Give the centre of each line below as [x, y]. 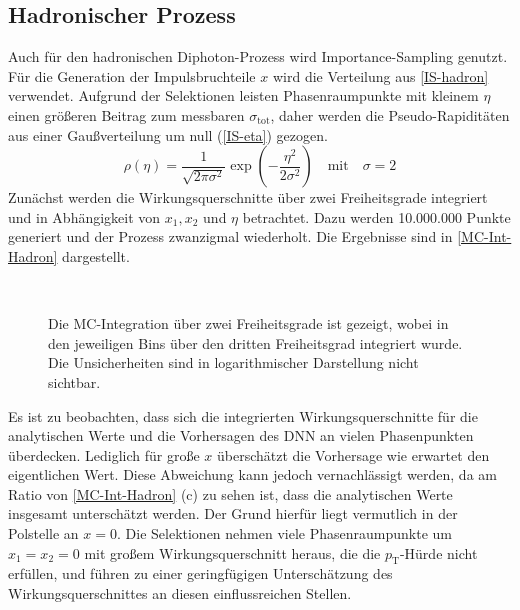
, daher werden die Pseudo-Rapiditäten [390, 114]
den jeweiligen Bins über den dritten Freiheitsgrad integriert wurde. [255, 342]
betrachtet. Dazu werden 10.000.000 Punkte [376, 216]
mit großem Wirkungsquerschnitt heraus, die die [232, 552]
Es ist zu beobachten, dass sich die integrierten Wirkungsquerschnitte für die [243, 415]
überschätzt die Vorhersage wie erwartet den [353, 454]
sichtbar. [74, 381]
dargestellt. [96, 255]
